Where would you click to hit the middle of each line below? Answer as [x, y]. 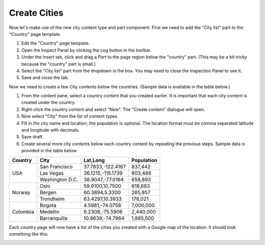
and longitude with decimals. [50, 130]
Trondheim [52, 199]
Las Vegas [52, 173]
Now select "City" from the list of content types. [70, 116]
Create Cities [36, 13]
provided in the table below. [50, 151]
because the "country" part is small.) [58, 64]
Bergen [48, 192]
